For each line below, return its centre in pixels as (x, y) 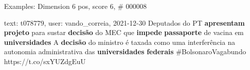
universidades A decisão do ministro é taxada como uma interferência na (120, 42)
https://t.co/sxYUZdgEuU (45, 61)
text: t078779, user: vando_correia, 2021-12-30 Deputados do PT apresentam (125, 22)
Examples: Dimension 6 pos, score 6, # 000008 (75, 6)
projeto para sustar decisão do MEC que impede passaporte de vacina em (124, 32)
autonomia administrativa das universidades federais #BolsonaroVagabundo (125, 52)
